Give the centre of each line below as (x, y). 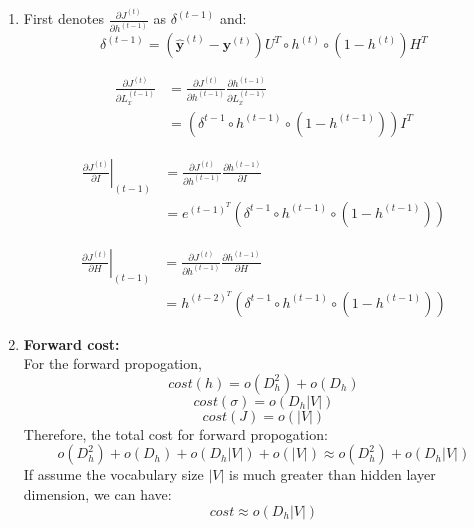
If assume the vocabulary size (113, 474)
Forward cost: (71, 343)
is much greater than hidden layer (332, 474)
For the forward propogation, (112, 363)
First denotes (63, 18)
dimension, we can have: (97, 493)
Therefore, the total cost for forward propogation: (175, 433)
